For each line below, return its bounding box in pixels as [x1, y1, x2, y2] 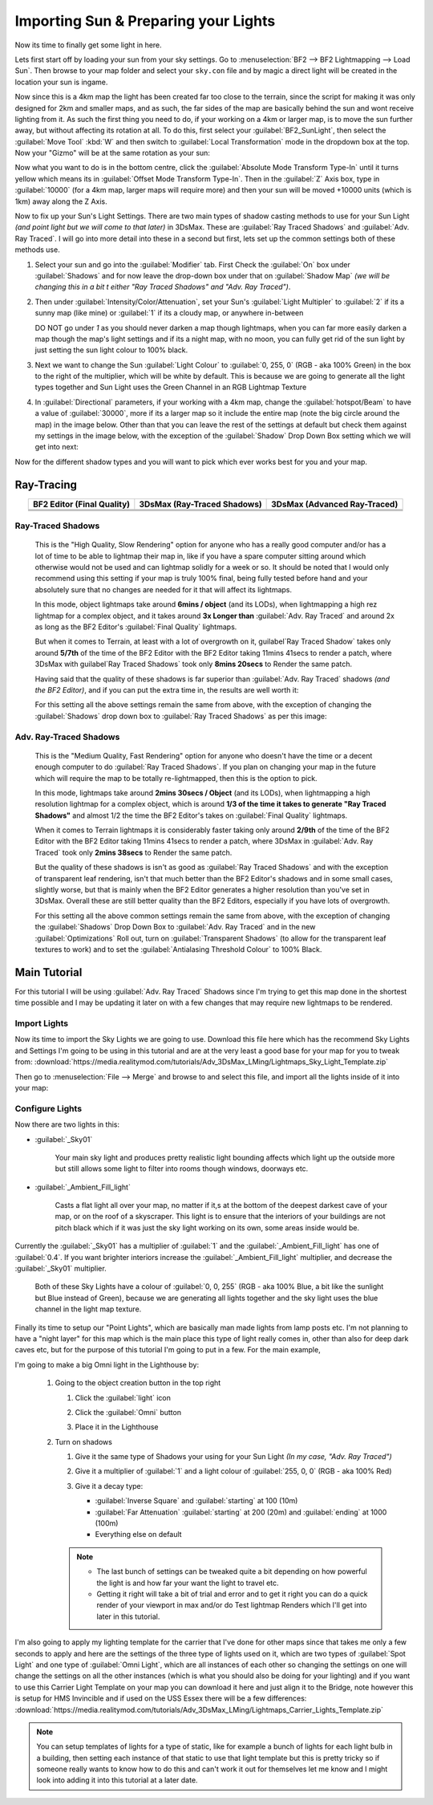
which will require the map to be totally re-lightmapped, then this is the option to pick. [34, 773, 318, 783]
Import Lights [14, 1018, 68, 1029]
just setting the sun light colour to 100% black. [34, 345, 188, 355]
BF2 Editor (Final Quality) [32, 498, 131, 510]
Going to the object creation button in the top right [55, 1378, 221, 1388]
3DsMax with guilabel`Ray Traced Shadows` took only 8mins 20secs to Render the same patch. [34, 659, 353, 669]
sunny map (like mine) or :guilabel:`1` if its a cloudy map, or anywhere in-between [34, 308, 304, 318]
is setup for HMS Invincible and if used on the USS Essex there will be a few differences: [14, 1693, 307, 1703]
